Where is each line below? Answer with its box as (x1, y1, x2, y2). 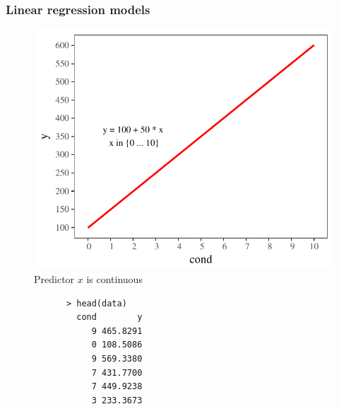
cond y (76, 312, 143, 323)
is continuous (86, 272, 143, 286)
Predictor (34, 272, 75, 286)
